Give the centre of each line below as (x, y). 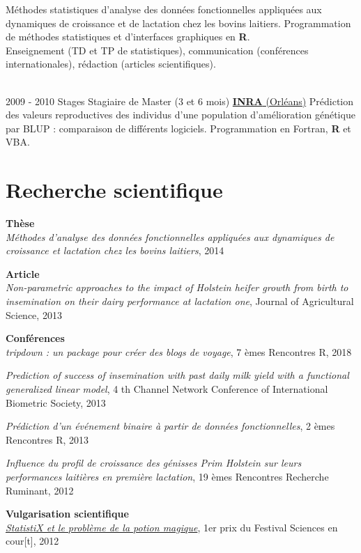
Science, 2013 (34, 314)
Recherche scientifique (114, 190)
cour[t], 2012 (32, 541)
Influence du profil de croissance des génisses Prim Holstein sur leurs (154, 463)
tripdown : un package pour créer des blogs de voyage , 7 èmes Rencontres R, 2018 (179, 351)
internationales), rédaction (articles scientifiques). (111, 64)
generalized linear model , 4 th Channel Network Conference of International (167, 389)
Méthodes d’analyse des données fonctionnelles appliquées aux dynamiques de (170, 236)
